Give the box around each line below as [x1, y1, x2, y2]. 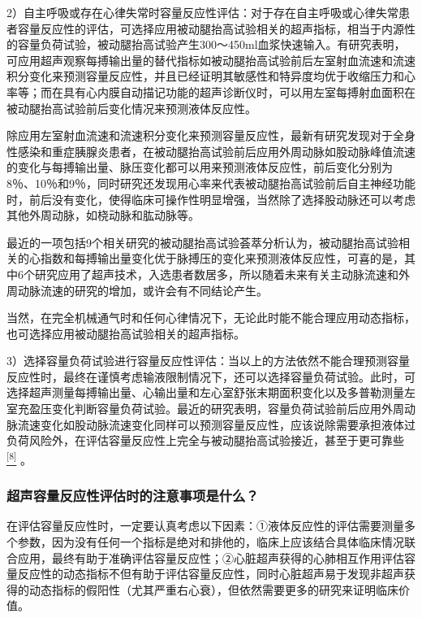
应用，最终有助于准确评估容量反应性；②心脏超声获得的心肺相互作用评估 [17, 549, 404, 566]
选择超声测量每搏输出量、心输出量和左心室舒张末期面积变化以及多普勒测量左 [6, 384, 416, 401]
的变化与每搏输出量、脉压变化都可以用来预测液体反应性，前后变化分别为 [6, 159, 393, 176]
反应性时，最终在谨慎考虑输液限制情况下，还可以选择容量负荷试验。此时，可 [6, 368, 416, 385]
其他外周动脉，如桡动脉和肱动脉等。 [6, 207, 200, 224]
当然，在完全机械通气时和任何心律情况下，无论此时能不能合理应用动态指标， [6, 309, 416, 326]
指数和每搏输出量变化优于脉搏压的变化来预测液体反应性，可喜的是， [40, 250, 404, 267]
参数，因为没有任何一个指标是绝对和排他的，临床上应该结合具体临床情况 [17, 533, 404, 550]
